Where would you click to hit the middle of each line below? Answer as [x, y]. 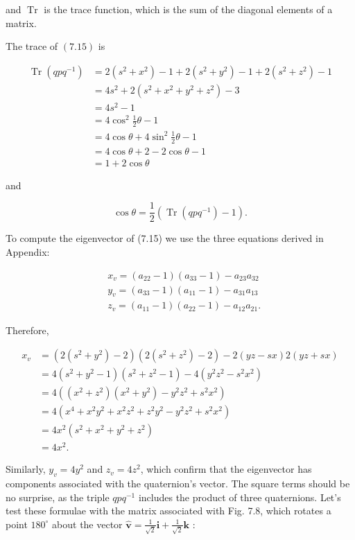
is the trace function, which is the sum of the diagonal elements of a [188, 9]
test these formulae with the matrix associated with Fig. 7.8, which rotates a [168, 511]
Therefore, [27, 330]
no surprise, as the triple [58, 497]
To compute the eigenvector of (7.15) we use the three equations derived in [165, 238]
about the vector [87, 524]
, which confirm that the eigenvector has [226, 469]
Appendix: [28, 252]
